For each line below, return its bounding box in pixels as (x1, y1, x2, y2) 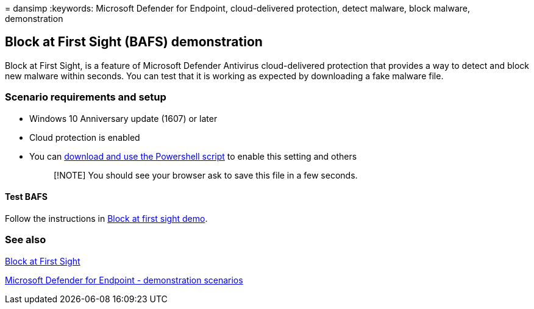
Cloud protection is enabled (29, 132, 140, 143)
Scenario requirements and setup (5, 91, 166, 104)
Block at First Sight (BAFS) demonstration (5, 34, 263, 50)
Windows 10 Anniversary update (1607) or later (29, 113, 218, 124)
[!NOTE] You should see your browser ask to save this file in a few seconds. (54, 169, 358, 180)
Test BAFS (5, 191, 48, 202)
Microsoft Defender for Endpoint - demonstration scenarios (5, 274, 243, 285)
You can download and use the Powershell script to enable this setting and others (29, 151, 357, 162)
